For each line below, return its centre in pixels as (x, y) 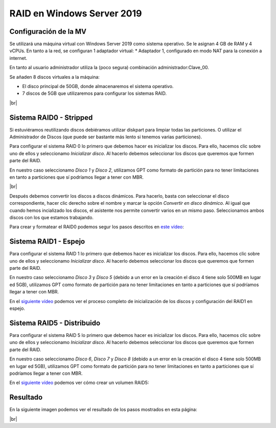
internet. (18, 58)
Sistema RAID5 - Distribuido (55, 323)
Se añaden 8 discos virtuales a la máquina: (54, 77)
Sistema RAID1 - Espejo (47, 241)
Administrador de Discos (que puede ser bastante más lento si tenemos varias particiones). (106, 137)
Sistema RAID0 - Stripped (51, 117)
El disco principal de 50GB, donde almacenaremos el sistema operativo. (98, 87)
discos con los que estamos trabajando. (52, 217)
